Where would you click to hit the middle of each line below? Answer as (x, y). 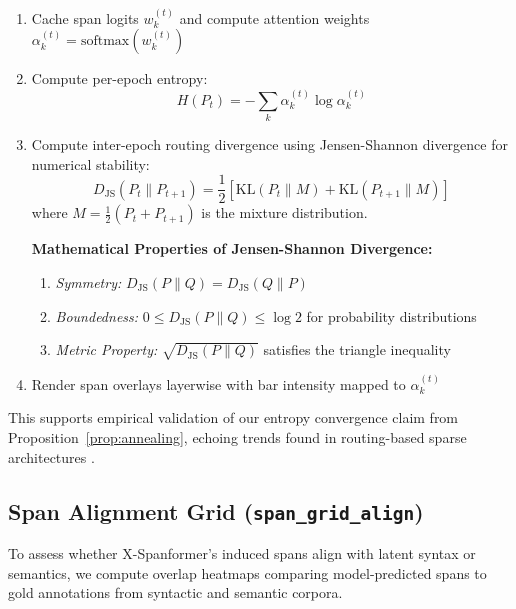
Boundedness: (97, 315)
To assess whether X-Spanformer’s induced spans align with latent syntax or (242, 552)
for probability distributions (391, 315)
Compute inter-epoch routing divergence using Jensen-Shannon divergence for (269, 144)
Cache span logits (85, 17)
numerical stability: (90, 163)
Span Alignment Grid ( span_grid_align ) (216, 510)
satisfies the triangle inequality (357, 349)
